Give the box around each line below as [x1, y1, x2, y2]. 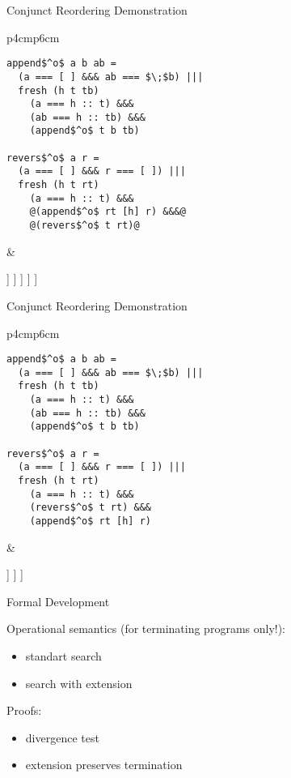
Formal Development [6, 592, 110, 609]
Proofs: [6, 702, 42, 719]
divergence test [25, 729, 99, 746]
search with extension [25, 674, 133, 691]
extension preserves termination [25, 756, 183, 773]
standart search [25, 648, 102, 664]
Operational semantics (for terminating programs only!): [6, 620, 286, 637]
